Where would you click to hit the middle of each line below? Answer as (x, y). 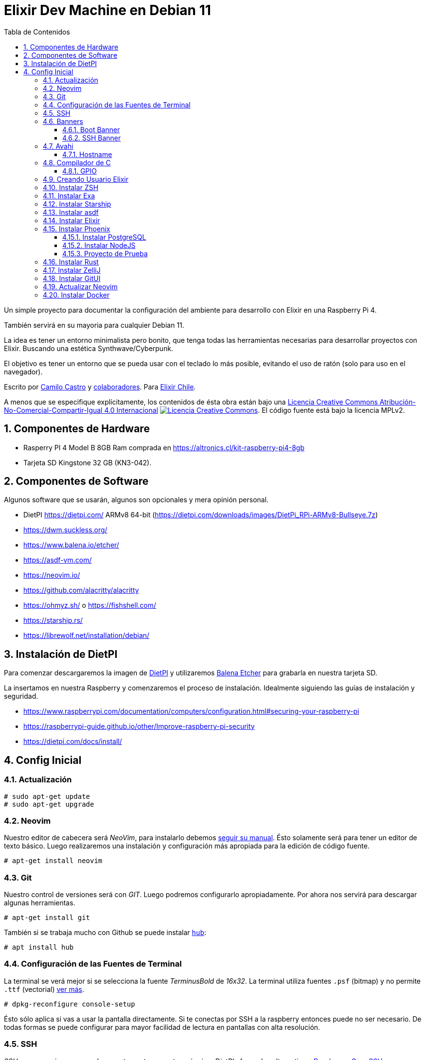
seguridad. (21, 696)
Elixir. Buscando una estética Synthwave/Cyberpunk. (89, 348)
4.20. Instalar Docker (76, 295)
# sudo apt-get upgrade (49, 804)
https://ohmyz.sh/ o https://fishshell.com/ (90, 605)
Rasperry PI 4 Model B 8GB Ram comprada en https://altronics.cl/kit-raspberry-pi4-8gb (164, 447)
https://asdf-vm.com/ (58, 560)
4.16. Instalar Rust (71, 262)
